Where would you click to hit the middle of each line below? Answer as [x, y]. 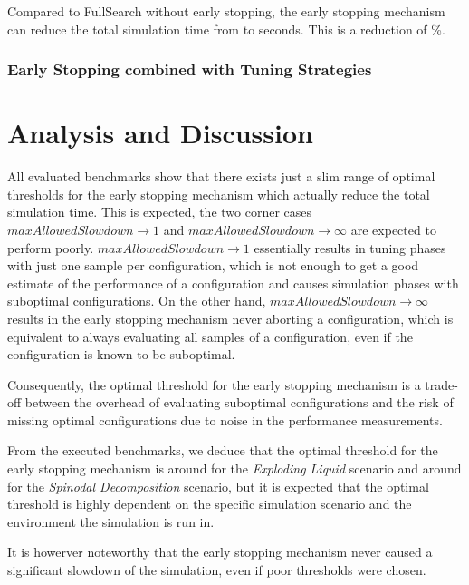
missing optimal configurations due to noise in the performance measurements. [225, 419]
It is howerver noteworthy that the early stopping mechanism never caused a [220, 552]
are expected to [393, 229]
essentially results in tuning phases [350, 247]
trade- [441, 384]
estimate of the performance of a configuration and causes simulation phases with [233, 283]
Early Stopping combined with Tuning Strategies [190, 69]
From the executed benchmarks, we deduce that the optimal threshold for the [223, 450]
